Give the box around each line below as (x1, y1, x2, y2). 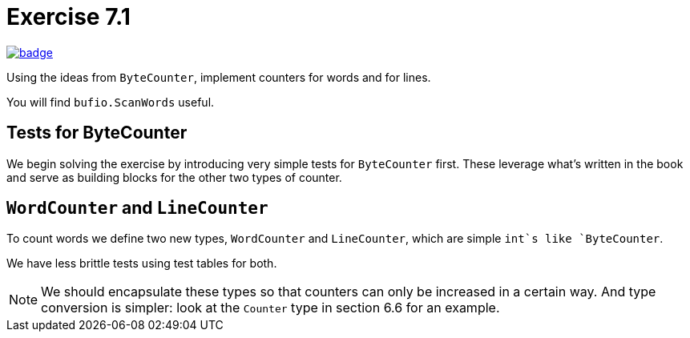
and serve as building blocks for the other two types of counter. (6, 170, 342, 184)
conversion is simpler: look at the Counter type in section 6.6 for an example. (41, 300, 500, 316)
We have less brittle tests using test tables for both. (6, 256, 277, 271)
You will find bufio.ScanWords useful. (6, 95, 215, 109)
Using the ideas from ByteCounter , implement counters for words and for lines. (6, 70, 431, 84)
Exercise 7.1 (6, 3, 131, 30)
